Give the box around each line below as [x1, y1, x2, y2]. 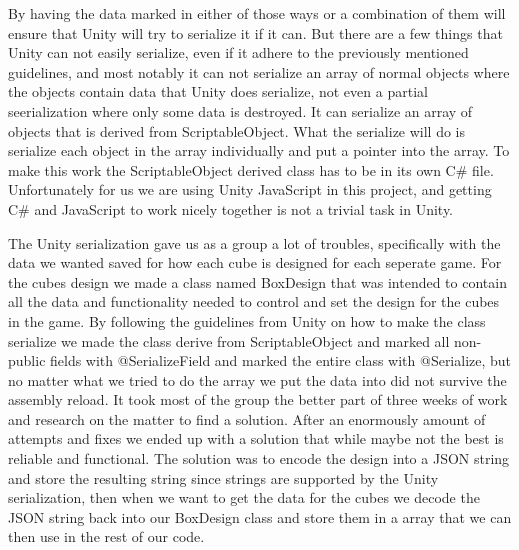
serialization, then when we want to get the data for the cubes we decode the [8, 487, 480, 508]
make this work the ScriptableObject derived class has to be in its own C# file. [8, 159, 494, 180]
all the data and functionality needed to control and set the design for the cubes [8, 291, 500, 312]
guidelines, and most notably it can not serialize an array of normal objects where [8, 61, 510, 82]
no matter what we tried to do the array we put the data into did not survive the [8, 369, 507, 390]
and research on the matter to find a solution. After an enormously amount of [8, 408, 486, 429]
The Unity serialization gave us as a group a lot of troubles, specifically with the [8, 232, 501, 253]
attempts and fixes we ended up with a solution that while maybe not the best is [8, 428, 504, 449]
